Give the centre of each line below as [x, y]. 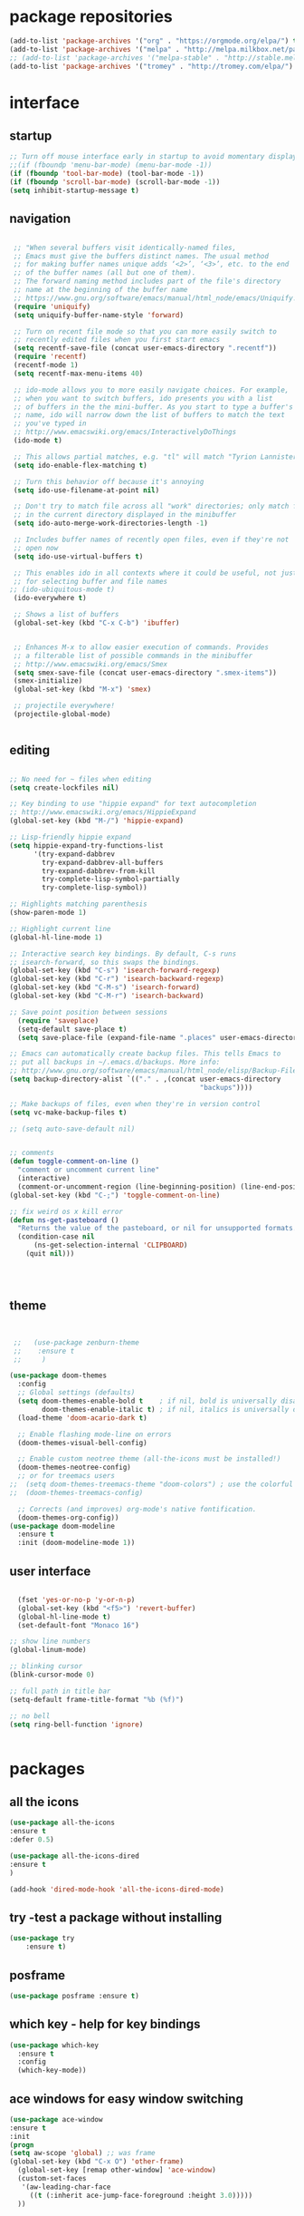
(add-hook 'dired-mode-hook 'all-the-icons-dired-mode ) [117, 1889]
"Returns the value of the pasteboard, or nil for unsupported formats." [159, 1229]
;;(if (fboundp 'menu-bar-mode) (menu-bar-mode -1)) [111, 165]
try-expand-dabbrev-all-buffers [103, 862]
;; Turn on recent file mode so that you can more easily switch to [145, 331]
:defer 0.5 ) [32, 1840]
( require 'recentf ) [50, 357]
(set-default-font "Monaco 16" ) [79, 1625]
